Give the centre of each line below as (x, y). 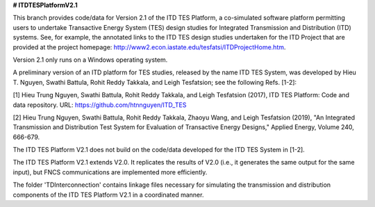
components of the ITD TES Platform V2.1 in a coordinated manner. (108, 194)
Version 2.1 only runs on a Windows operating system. (90, 60)
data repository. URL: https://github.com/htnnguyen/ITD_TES (100, 105)
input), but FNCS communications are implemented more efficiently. (110, 172)
